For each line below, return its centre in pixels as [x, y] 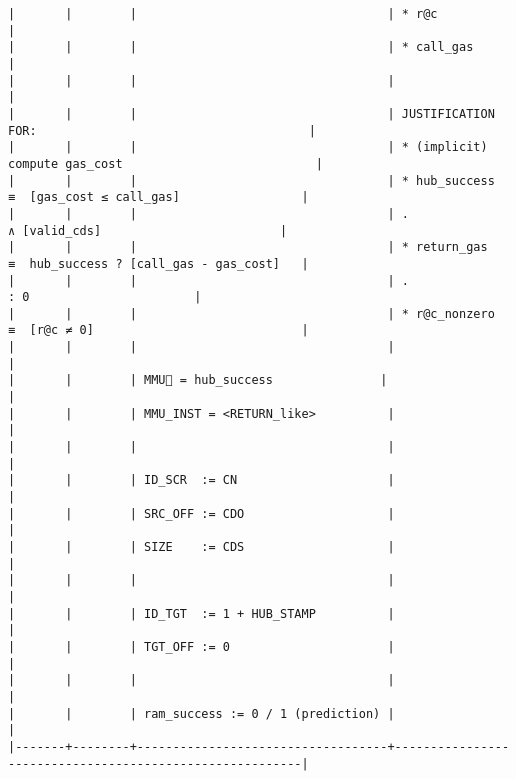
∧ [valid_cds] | [148, 230]
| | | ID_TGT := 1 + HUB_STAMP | [201, 613]
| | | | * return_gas [248, 247]
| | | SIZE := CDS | [201, 547]
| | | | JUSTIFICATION [251, 113]
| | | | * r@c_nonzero [251, 313]
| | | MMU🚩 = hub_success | [198, 380]
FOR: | [162, 130]
